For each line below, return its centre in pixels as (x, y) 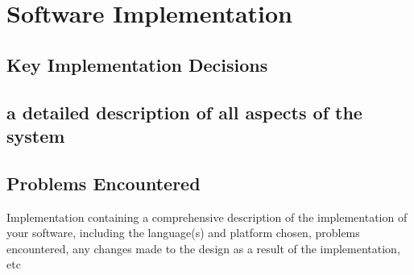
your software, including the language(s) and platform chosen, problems (183, 233)
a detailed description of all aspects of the (184, 112)
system (36, 135)
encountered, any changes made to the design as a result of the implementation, (203, 248)
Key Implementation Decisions (137, 64)
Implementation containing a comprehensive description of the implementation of (207, 217)
